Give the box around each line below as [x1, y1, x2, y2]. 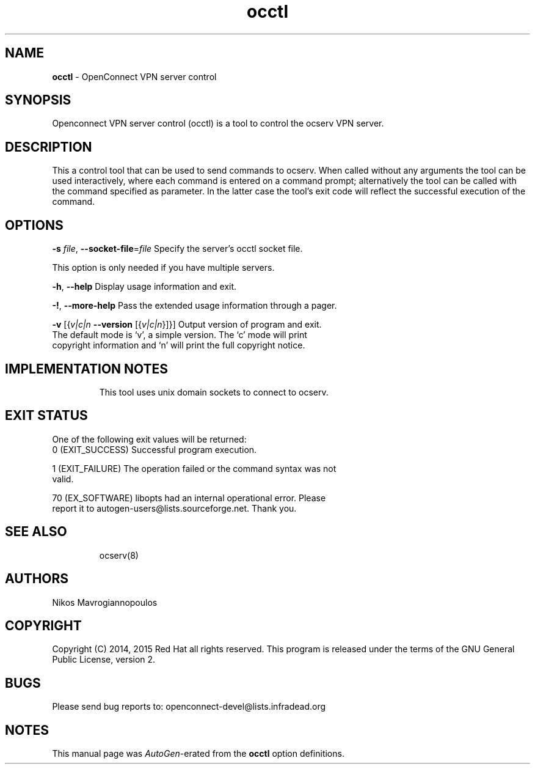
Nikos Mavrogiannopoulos [52, 597, 158, 608]
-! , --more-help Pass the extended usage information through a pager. [52, 300, 337, 311]
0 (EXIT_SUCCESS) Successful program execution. [52, 444, 257, 455]
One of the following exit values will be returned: [52, 433, 247, 444]
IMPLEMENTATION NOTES [5, 361, 169, 377]
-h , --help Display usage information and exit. [52, 281, 237, 292]
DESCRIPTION [5, 139, 92, 155]
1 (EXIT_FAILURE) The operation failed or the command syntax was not [52, 463, 337, 474]
